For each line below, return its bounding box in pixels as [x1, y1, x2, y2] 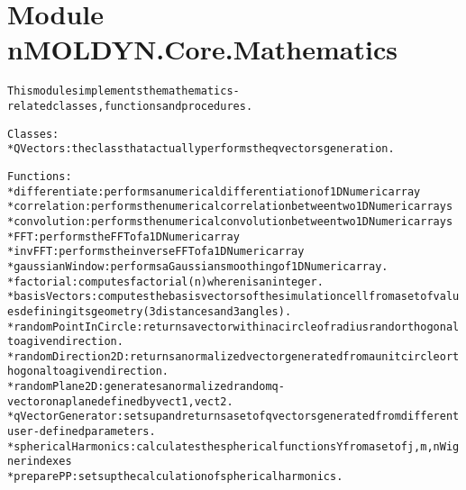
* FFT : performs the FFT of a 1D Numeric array [7, 230, 240, 243]
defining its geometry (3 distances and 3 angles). [20, 304, 292, 318]
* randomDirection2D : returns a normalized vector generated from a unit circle [7, 349, 440, 363]
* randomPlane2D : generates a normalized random [7, 380, 272, 394]
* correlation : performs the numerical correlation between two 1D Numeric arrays [7, 200, 453, 213]
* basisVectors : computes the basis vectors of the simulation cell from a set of [7, 290, 434, 304]
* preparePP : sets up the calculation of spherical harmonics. [7, 470, 343, 484]
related [7, 99, 53, 113]
